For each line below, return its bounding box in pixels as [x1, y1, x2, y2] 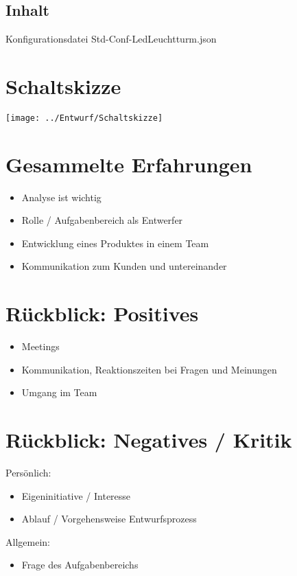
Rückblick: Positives [5, 299, 199, 327]
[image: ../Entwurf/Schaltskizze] [5, 113, 163, 123]
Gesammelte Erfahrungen [5, 150, 252, 178]
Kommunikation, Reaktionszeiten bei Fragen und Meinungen [21, 362, 277, 376]
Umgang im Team [21, 385, 97, 400]
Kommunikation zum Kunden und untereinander [21, 259, 227, 273]
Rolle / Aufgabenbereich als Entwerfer [21, 213, 183, 227]
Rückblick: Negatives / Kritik [5, 426, 292, 454]
